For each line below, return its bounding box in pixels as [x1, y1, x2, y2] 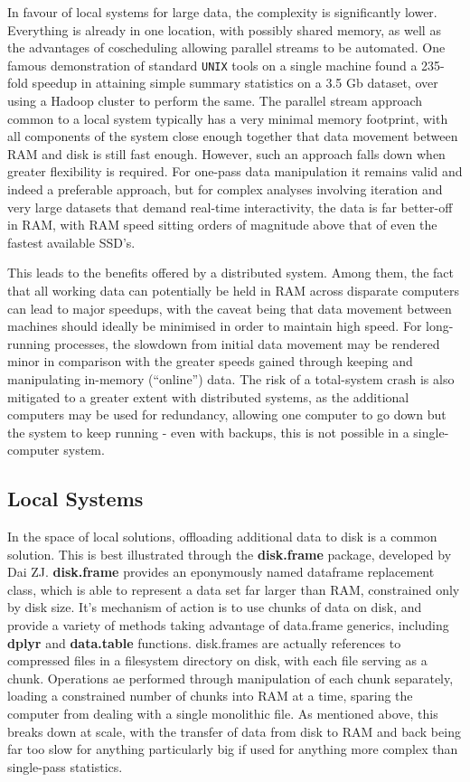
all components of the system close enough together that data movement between [7, 127, 458, 146]
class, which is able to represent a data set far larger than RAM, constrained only [7, 579, 460, 598]
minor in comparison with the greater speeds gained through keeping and [7, 352, 413, 371]
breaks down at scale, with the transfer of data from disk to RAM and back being [7, 721, 461, 740]
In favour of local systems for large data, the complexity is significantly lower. [7, 3, 437, 21]
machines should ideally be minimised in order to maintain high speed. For [7, 316, 422, 335]
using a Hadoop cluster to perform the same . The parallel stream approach [7, 91, 423, 110]
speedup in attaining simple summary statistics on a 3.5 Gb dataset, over [32, 73, 438, 92]
